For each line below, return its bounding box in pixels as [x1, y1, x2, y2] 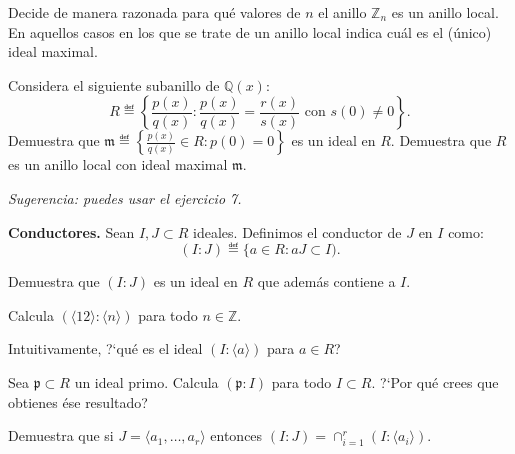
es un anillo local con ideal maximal [8, 154, 228, 175]
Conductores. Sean [8, 221, 135, 242]
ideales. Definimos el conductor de [193, 221, 402, 242]
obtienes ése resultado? [8, 391, 148, 412]
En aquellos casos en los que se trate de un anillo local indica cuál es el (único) [8, 21, 492, 42]
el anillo [318, 2, 367, 22]
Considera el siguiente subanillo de [8, 74, 220, 95]
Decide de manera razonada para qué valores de [8, 2, 301, 22]
